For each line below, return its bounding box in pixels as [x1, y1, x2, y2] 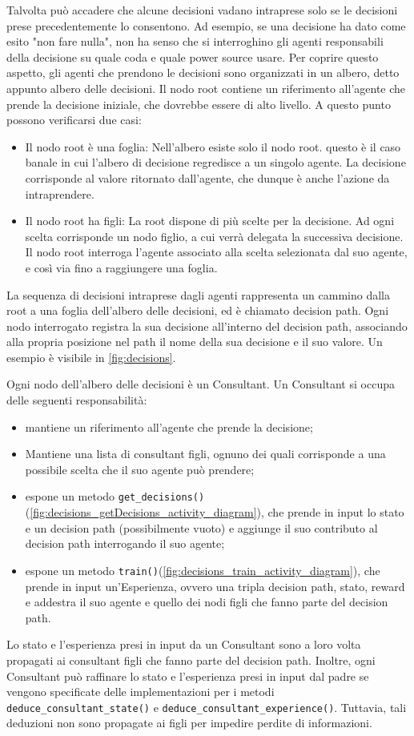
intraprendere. [25, 185, 94, 202]
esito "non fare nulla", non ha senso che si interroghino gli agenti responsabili [6, 33, 384, 50]
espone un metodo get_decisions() [25, 488, 205, 505]
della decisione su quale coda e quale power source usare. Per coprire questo [6, 48, 379, 65]
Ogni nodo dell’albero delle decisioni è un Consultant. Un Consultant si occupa [6, 376, 395, 392]
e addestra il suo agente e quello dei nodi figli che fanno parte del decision [25, 593, 388, 610]
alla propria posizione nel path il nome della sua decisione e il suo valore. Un [6, 333, 383, 350]
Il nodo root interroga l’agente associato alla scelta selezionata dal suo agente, [25, 243, 408, 260]
